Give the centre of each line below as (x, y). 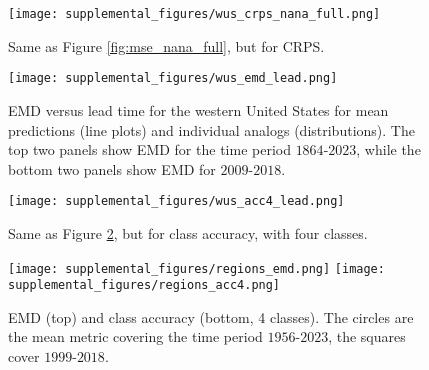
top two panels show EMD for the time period (149, 149)
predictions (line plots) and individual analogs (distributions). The (211, 129)
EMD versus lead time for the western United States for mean (198, 109)
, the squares (367, 336)
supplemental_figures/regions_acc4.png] (144, 285)
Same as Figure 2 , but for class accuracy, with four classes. (188, 232)
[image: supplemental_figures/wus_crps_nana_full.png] (194, 14)
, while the (388, 149)
